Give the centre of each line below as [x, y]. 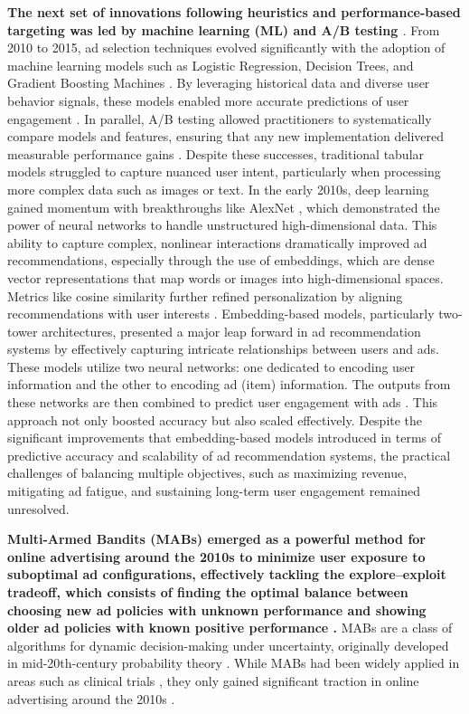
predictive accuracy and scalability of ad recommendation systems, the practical [229, 455]
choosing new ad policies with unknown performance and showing [217, 609]
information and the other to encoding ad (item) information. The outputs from [229, 384]
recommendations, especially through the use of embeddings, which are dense [221, 260]
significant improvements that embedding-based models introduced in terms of [225, 438]
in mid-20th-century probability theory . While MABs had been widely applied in [234, 663]
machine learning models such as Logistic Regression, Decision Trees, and [211, 65]
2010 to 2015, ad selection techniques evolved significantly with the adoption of [226, 48]
